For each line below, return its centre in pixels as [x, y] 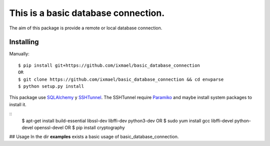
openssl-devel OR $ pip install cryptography [79, 128]
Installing [24, 42]
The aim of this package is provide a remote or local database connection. [86, 28]
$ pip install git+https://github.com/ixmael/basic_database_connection [109, 65]
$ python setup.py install [51, 86]
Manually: [19, 54]
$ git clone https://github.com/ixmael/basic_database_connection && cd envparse [121, 79]
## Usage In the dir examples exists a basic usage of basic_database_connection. [94, 137]
